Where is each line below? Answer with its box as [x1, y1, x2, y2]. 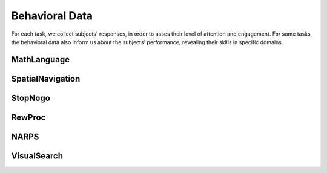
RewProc [11, 112, 46, 122]
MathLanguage [11, 54, 70, 65]
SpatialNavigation [11, 73, 81, 84]
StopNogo [11, 93, 51, 103]
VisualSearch [11, 151, 64, 161]
